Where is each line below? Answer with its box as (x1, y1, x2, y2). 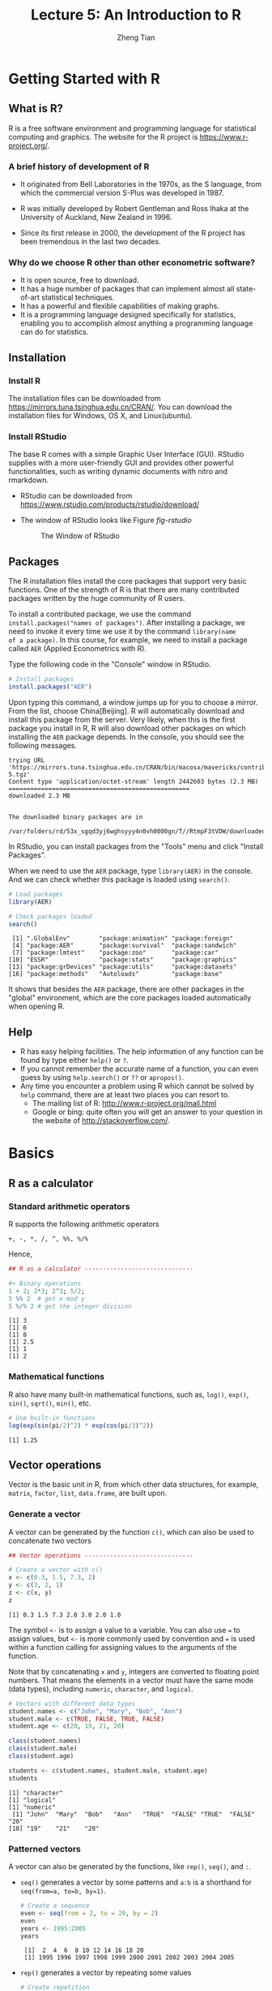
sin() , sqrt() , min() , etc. (8, 1398, 91, 1408)
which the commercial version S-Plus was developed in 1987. (19, 188, 224, 198)
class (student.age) (8, 1752, 74, 1760)
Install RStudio (8, 430, 67, 442)
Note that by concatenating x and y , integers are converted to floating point (8, 1666, 260, 1676)
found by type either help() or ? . (19, 1056, 130, 1065)
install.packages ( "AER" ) (8, 683, 92, 691)
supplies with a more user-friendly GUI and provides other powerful (8, 458, 234, 468)
